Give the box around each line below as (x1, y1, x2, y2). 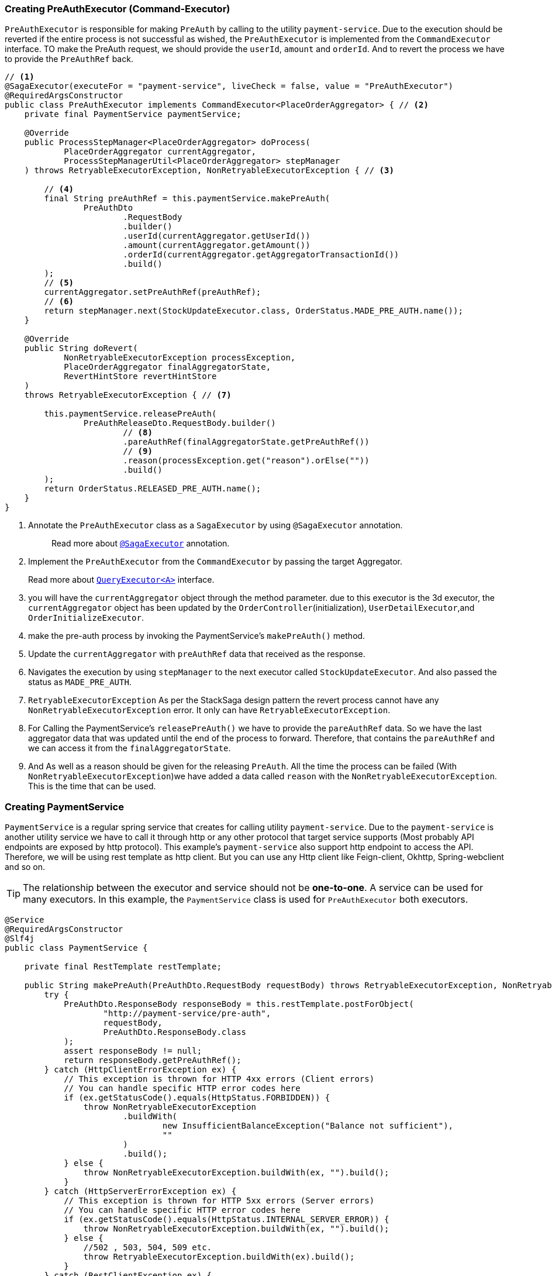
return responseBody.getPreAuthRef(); (64, 1055, 241, 1065)
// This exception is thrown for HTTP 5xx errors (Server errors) (64, 1196, 375, 1206)
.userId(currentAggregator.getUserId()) (123, 231, 310, 241)
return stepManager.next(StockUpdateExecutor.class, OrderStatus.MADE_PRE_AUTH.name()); (44, 306, 463, 316)
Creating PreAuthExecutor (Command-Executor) (5, 3, 230, 15)
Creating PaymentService (5, 800, 124, 813)
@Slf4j (5, 934, 34, 944)
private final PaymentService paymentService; (24, 109, 241, 119)
